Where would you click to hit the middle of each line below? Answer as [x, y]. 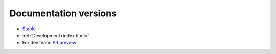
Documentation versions [63, 13]
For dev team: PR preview [49, 43]
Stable [29, 29]
